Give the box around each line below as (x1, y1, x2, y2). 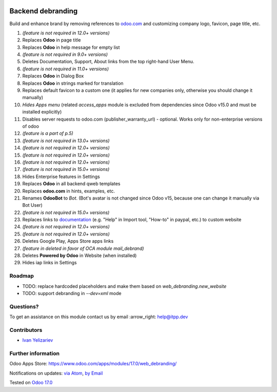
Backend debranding (9, 7, 78, 15)
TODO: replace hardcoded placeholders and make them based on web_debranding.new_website (22, 283, 227, 289)
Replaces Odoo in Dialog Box (22, 73, 84, 79)
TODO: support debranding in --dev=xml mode (22, 290, 122, 296)
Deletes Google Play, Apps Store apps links (22, 238, 114, 244)
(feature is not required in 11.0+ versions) (22, 66, 109, 72)
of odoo (22, 123, 39, 129)
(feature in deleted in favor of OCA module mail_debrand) (22, 245, 144, 251)
